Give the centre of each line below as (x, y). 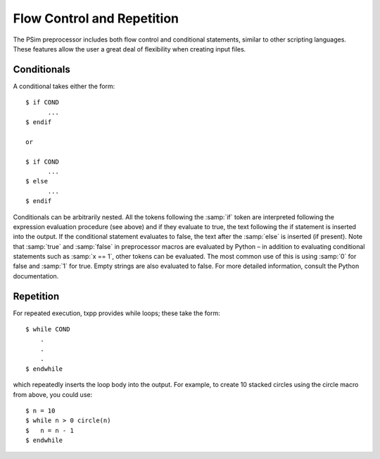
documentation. (36, 276)
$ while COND (48, 329)
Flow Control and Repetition (96, 18)
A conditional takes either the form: (64, 86)
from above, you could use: (53, 394)
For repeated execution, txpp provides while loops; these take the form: (117, 313)
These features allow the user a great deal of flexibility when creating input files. (129, 49)
